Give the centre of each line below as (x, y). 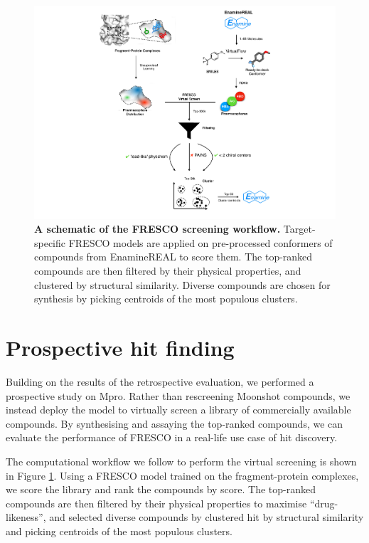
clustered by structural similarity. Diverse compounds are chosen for (182, 284)
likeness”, (26, 517)
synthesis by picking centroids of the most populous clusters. (166, 299)
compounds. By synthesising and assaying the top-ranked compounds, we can (175, 423)
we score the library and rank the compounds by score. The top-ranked (161, 489)
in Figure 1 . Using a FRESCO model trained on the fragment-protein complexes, (182, 475)
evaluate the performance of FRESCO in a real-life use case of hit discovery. (172, 437)
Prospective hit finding (120, 347)
